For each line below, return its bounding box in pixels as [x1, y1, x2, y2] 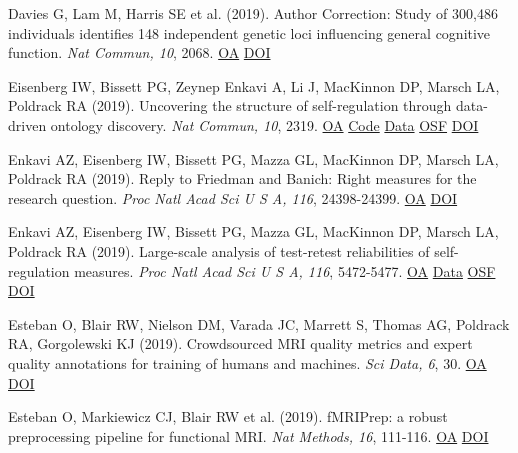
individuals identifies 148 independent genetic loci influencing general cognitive [8, 22, 491, 43]
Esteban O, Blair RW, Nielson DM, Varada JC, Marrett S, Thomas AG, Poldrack [8, 313, 510, 334]
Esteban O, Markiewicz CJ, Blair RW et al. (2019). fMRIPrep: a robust [8, 406, 448, 427]
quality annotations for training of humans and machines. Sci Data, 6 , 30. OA [8, 352, 487, 373]
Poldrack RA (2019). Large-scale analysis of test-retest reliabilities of [8, 240, 430, 261]
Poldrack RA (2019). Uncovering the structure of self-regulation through [8, 95, 452, 116]
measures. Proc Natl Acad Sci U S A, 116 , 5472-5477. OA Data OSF [74, 260, 496, 281]
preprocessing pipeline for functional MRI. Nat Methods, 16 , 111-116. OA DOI [8, 425, 489, 446]
